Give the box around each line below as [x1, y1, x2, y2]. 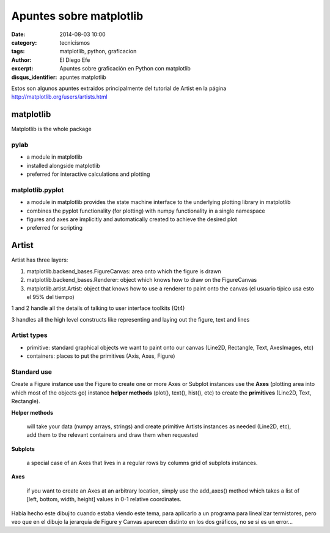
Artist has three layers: [11, 256, 68, 263]
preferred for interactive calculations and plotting [26, 170, 150, 178]
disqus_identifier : [11, 74, 57, 81]
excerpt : [11, 65, 34, 72]
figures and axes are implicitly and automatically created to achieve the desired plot [26, 216, 238, 223]
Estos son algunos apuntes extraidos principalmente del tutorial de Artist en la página [11, 85, 227, 92]
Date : [11, 31, 26, 38]
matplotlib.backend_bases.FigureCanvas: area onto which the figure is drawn [26, 267, 221, 275]
